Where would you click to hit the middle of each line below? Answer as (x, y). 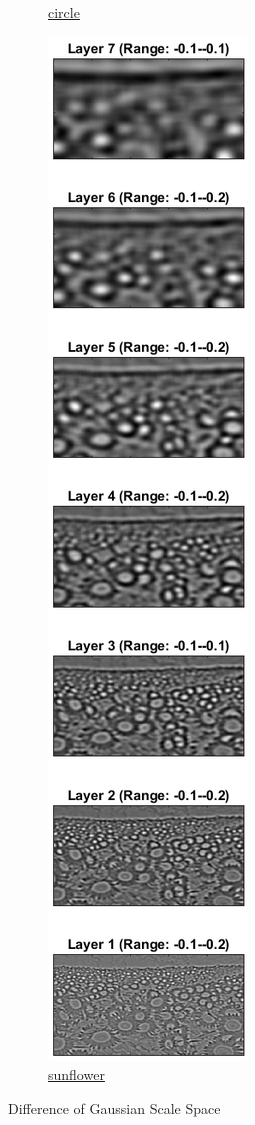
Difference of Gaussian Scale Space (114, 1107)
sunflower (76, 1074)
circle (64, 12)
